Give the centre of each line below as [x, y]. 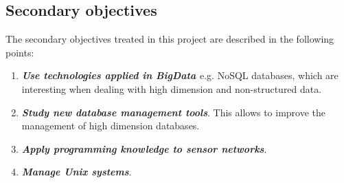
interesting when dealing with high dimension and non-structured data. [172, 88]
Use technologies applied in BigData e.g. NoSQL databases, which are [180, 75]
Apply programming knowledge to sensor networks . [144, 148]
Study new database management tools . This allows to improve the [174, 112]
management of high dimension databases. [111, 126]
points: [20, 52]
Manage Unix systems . [77, 172]
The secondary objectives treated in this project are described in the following [170, 39]
